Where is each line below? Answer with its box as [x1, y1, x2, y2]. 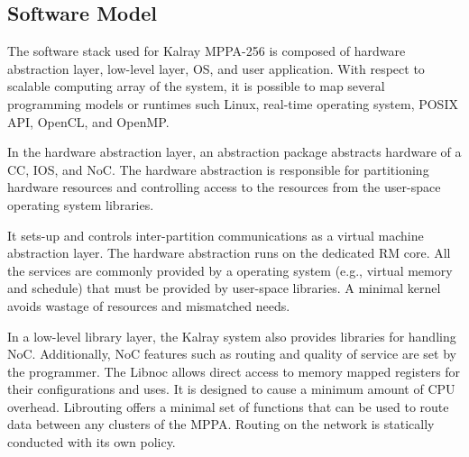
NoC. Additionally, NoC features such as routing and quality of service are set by [7, 344, 456, 363]
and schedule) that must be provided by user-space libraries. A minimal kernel [7, 279, 441, 297]
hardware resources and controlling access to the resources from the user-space [7, 178, 441, 197]
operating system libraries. [7, 195, 154, 214]
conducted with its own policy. [7, 433, 176, 452]
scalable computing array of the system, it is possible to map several [7, 77, 385, 96]
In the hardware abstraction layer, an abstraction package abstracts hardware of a [7, 142, 462, 161]
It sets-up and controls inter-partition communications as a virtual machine [7, 225, 424, 244]
